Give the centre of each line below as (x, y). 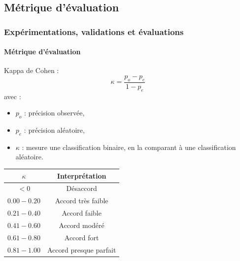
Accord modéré (82, 225)
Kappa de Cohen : (32, 70)
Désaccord (82, 188)
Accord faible (82, 213)
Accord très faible (82, 201)
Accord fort (82, 237)
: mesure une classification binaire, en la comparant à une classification (129, 147)
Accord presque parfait (82, 249)
